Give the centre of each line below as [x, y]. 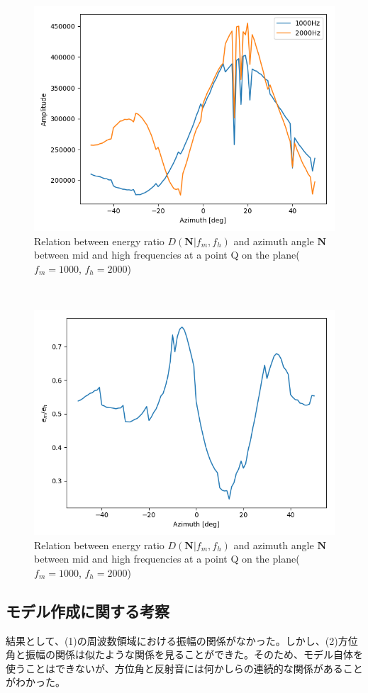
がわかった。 [35, 682]
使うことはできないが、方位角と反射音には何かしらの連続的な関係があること [184, 668]
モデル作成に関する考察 [88, 610]
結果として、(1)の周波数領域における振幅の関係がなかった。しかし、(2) [172, 640]
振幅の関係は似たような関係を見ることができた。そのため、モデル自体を [194, 654]
